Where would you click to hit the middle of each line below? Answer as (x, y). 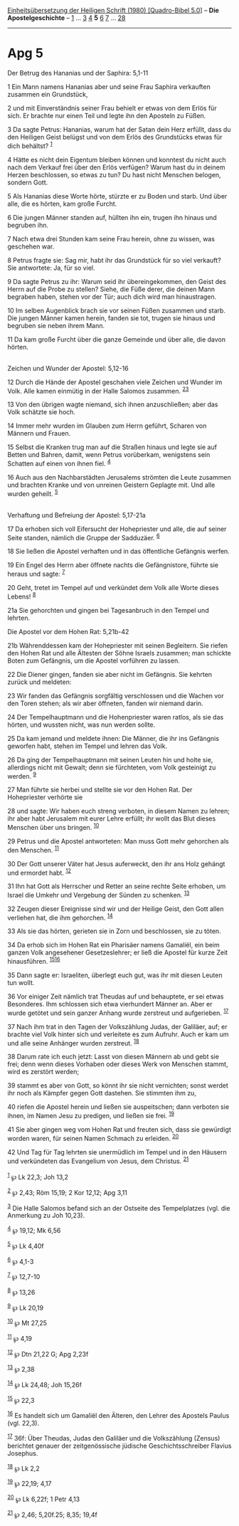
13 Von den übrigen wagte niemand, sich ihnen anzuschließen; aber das (113, 404)
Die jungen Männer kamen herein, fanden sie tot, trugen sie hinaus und (111, 318)
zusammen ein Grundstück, (48, 94)
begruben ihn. (28, 225)
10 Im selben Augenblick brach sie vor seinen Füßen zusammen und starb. (117, 310)
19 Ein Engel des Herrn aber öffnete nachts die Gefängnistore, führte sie (113, 565)
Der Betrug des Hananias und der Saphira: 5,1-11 (78, 73)
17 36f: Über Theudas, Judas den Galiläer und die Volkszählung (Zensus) (114, 1437)
